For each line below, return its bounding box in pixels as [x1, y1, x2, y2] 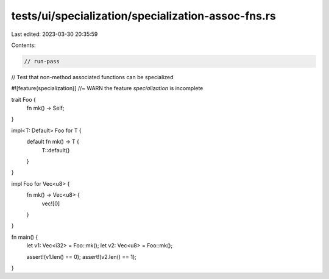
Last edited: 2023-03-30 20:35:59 [11, 30, 98, 38]
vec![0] [41, 200, 60, 207]
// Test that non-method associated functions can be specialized [11, 73, 174, 80]
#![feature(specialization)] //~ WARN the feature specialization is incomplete [11, 85, 203, 92]
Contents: [11, 41, 36, 49]
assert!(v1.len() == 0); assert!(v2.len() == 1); [26, 253, 137, 260]
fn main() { [11, 233, 38, 241]
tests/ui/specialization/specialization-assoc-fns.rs [11, 9, 277, 23]
